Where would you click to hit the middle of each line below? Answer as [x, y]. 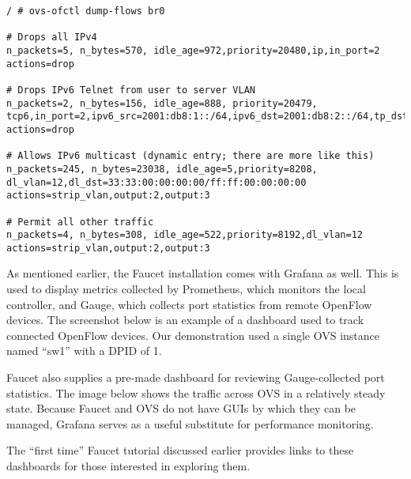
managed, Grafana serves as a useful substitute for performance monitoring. [190, 423]
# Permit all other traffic [80, 222]
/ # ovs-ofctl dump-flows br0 [86, 11]
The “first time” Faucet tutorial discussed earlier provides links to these [180, 450]
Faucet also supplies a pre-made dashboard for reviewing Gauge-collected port [196, 377]
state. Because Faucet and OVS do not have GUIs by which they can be [181, 408]
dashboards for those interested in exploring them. [128, 466]
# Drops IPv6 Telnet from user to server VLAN [131, 90]
